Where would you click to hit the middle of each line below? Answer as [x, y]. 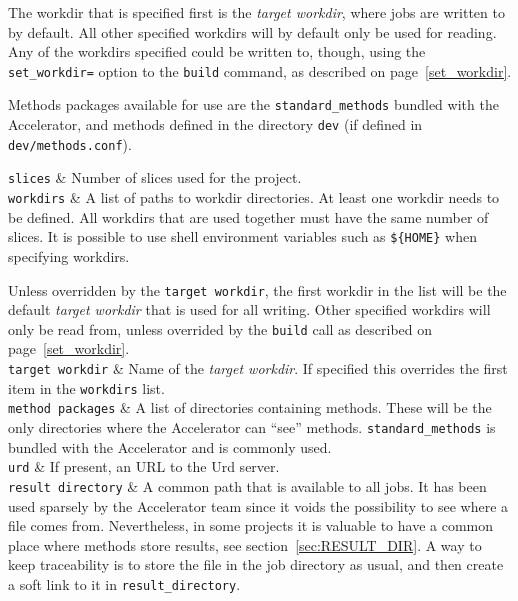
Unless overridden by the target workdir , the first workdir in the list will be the [257, 289]
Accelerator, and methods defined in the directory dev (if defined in [215, 124]
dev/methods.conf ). [70, 143]
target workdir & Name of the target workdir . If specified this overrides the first [258, 368]
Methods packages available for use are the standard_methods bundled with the [253, 104]
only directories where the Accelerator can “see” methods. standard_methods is [252, 427]
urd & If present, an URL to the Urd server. [144, 466]
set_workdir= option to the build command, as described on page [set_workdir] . [260, 70]
